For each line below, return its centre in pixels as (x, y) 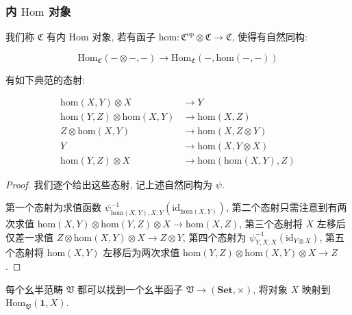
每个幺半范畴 (34, 289)
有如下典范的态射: (45, 79)
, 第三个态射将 (271, 224)
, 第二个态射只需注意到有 (281, 207)
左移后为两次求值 (141, 252)
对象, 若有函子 (124, 37)
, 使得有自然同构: (269, 37)
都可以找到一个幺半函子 (130, 289)
